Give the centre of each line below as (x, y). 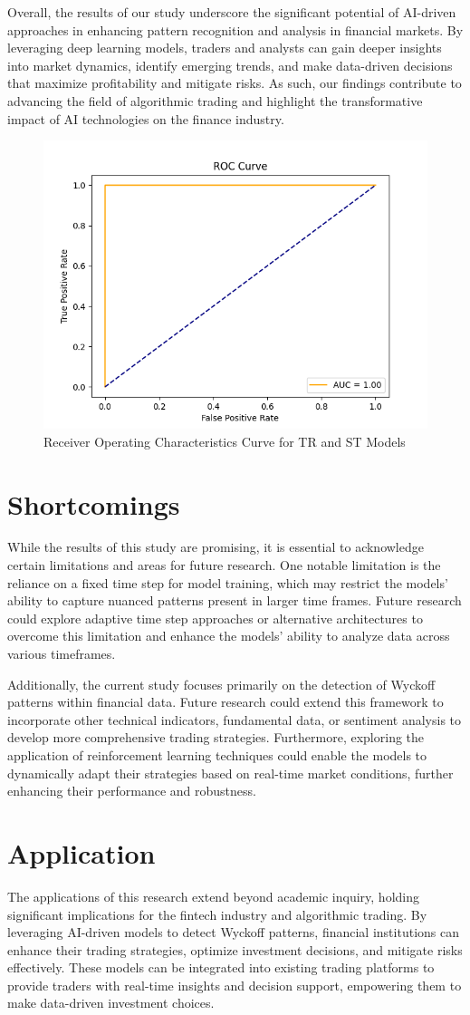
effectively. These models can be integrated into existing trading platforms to (221, 967)
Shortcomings (94, 503)
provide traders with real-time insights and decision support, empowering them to (235, 985)
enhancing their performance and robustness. (132, 791)
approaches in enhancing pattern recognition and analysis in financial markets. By (235, 29)
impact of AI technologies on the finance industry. (146, 118)
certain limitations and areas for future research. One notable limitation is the (224, 565)
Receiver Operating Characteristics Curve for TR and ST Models (225, 441)
